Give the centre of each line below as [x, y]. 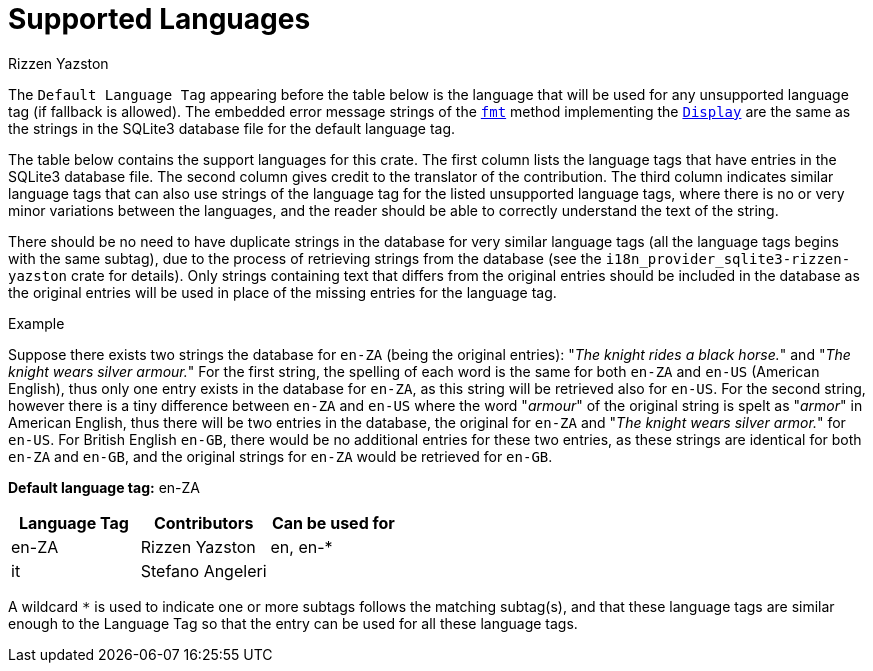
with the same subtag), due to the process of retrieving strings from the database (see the [305, 258]
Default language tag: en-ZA [104, 487]
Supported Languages [159, 19]
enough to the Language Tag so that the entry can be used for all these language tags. [293, 623]
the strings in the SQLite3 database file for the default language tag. [232, 128]
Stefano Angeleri [203, 570]
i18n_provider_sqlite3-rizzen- [728, 258]
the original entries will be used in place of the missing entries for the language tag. [282, 292]
